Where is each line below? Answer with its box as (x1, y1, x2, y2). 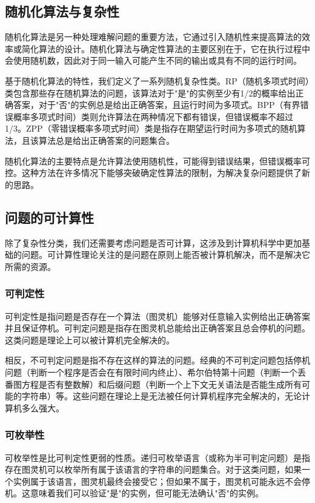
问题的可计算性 (5, 208, 94, 226)
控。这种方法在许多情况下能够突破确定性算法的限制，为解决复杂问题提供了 (5, 166, 302, 179)
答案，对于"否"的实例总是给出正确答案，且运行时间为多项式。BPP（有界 (13, 98, 300, 111)
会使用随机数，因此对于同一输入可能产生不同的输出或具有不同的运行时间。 (5, 54, 302, 67)
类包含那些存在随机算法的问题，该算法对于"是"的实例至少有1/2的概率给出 (5, 86, 296, 99)
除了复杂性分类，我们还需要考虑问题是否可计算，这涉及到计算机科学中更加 (5, 236, 302, 249)
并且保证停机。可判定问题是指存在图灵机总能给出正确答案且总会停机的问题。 (5, 322, 310, 334)
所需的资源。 (5, 260, 56, 272)
